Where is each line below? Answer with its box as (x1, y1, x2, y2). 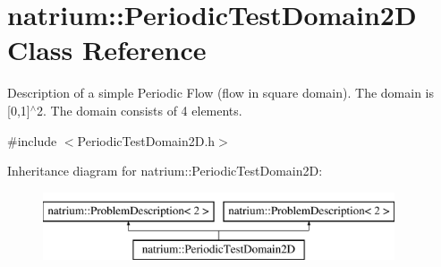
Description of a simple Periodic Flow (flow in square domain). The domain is (7, 83, 435, 102)
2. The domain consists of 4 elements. (37, 100, 242, 119)
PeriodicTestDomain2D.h (77, 131, 216, 150)
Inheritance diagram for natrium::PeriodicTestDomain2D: (7, 161, 323, 180)
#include (7, 131, 57, 150)
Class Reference (7, 31, 207, 68)
